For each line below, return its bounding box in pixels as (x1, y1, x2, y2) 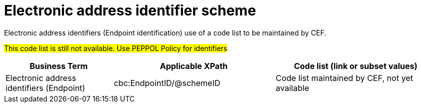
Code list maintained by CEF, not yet (275, 72, 413, 83)
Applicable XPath (160, 60, 228, 71)
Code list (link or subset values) (294, 60, 417, 71)
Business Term (29, 60, 88, 71)
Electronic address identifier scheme (4, 2, 256, 19)
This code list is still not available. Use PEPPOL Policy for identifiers (4, 43, 228, 52)
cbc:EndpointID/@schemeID (114, 77, 221, 88)
